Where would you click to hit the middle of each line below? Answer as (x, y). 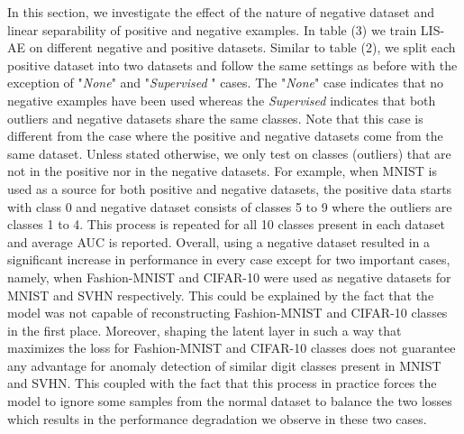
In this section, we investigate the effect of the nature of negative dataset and (221, 12)
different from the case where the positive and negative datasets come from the (225, 136)
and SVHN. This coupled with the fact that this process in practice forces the (222, 383)
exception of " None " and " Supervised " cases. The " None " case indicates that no (226, 83)
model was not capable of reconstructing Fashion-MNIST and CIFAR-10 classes (227, 313)
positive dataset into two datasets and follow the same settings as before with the (232, 65)
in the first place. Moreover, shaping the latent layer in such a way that (205, 330)
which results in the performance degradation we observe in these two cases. (217, 418)
